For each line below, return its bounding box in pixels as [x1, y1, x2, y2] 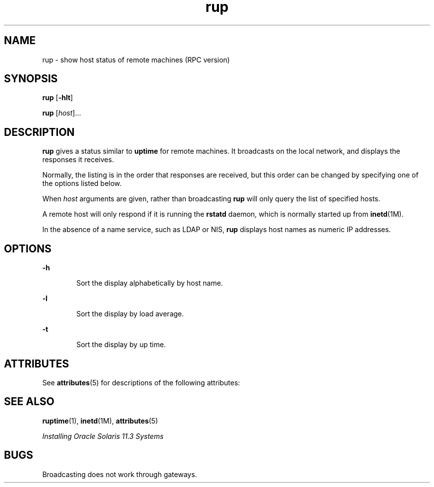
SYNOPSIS [4, 72, 58, 85]
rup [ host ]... [42, 109, 81, 118]
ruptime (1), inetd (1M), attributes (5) [42, 416, 158, 425]
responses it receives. [42, 155, 114, 164]
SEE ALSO [4, 395, 54, 408]
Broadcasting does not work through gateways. [42, 470, 197, 479]
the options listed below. [42, 179, 122, 188]
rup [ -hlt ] [42, 93, 73, 102]
